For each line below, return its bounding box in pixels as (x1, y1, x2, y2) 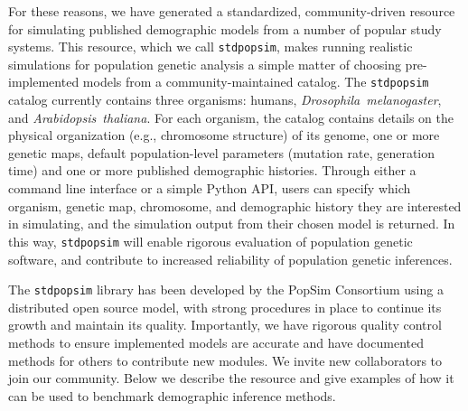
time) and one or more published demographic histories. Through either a (8, 161, 417, 180)
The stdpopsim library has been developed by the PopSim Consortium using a (8, 280, 444, 299)
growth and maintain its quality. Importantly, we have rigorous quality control (8, 315, 442, 334)
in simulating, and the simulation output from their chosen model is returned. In (8, 214, 455, 233)
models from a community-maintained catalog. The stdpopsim (82, 72, 429, 91)
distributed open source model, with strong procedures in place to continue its (8, 297, 442, 316)
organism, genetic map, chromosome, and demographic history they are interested (8, 196, 462, 215)
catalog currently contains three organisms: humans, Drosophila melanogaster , (8, 90, 442, 109)
